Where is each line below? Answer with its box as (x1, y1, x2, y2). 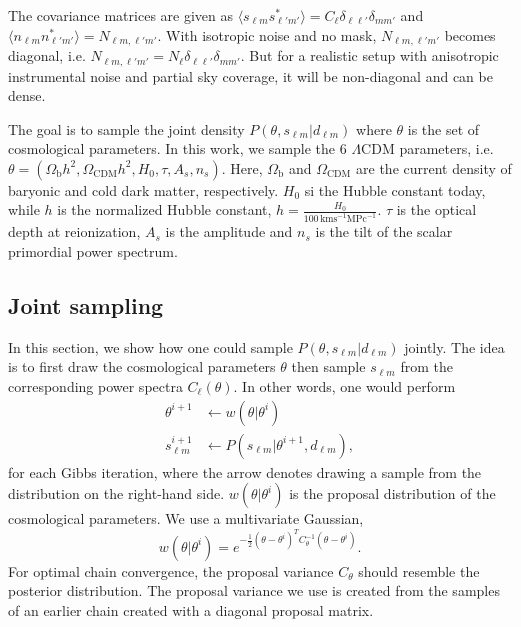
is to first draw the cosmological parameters (8, 356, 276, 377)
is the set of (407, 118, 480, 139)
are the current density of (356, 157, 512, 178)
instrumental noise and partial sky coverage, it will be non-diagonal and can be (8, 65, 493, 86)
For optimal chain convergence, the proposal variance (8, 560, 334, 581)
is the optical (396, 199, 477, 220)
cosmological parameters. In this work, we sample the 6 (8, 138, 347, 159)
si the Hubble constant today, (304, 179, 486, 200)
